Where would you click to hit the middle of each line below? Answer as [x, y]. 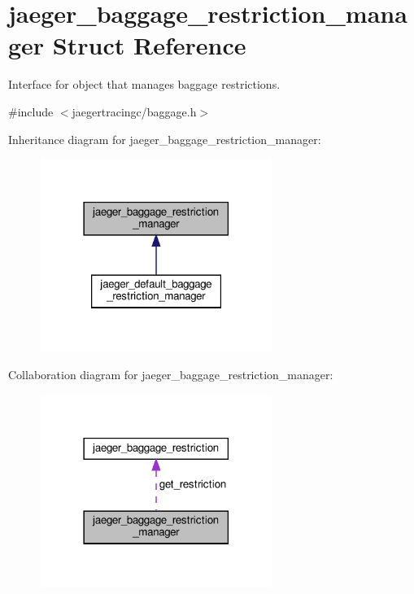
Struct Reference [149, 45]
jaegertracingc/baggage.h [134, 111]
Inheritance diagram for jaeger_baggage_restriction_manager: [165, 139]
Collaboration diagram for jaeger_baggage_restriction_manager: [171, 374]
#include [31, 111]
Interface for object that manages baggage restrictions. [144, 84]
